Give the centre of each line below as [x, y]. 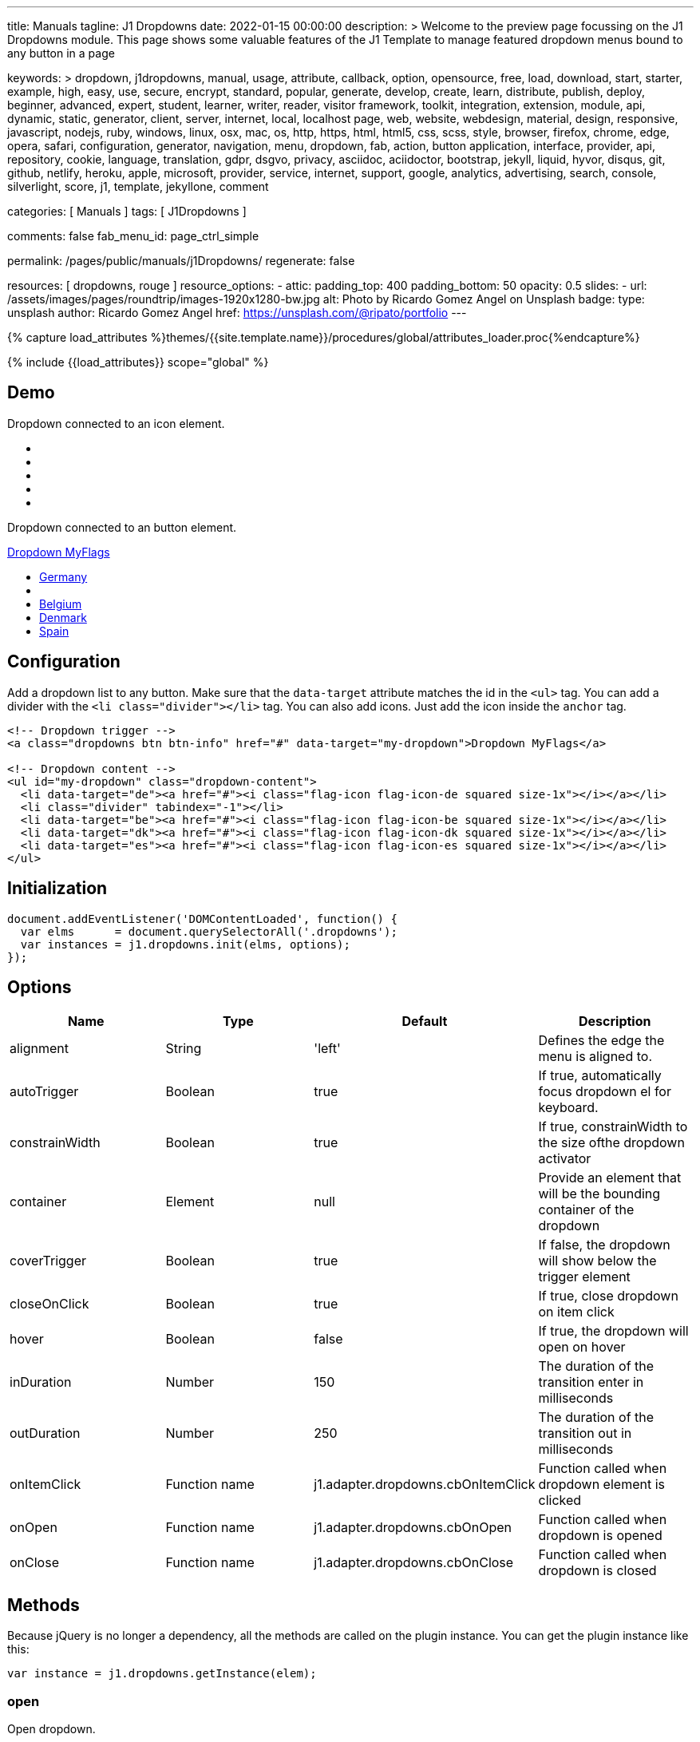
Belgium [61, 604]
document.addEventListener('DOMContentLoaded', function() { [202, 919]
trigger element [584, 1277]
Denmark [63, 617]
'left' [327, 1049]
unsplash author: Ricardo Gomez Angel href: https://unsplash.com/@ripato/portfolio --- [237, 313]
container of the [586, 1210]
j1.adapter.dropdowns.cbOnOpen [413, 1528]
